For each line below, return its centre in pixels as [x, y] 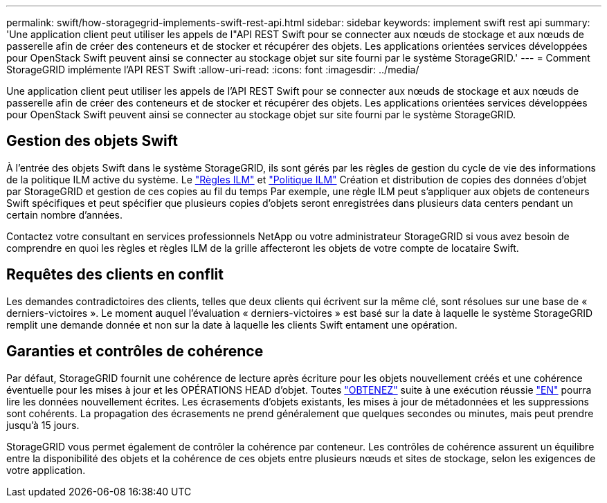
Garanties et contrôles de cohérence [135, 351]
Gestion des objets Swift [92, 141]
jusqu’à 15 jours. [43, 425]
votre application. [46, 470]
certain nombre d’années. [64, 214]
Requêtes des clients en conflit [115, 275]
